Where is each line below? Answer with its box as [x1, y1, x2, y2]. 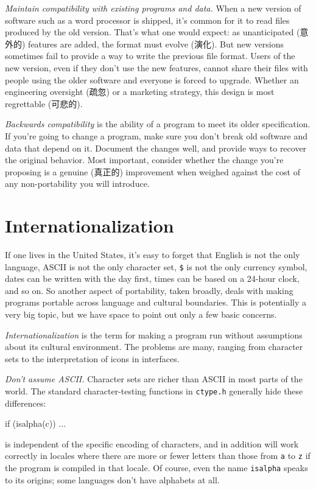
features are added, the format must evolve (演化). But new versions [28, 37, 284, 50]
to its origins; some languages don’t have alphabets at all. [5, 473, 220, 486]
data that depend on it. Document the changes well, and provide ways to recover [5, 141, 307, 154]
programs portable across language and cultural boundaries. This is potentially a [5, 296, 307, 309]
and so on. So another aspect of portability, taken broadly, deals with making [5, 284, 293, 296]
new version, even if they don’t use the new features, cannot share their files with [5, 61, 308, 74]
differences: [5, 396, 46, 409]
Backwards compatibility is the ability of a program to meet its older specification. [5, 117, 311, 130]
